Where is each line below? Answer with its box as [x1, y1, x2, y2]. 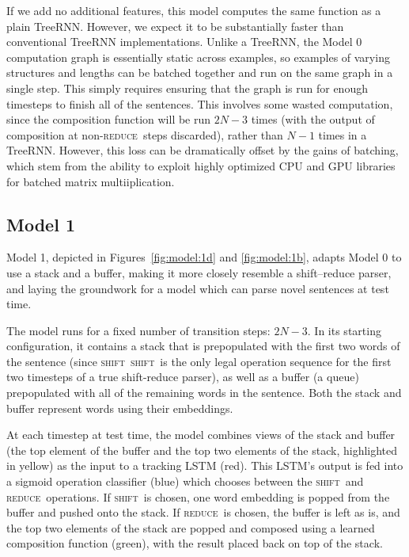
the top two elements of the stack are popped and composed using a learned [6, 519, 375, 536]
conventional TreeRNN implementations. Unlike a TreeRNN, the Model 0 [6, 33, 362, 50]
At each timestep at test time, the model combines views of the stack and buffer [6, 426, 396, 443]
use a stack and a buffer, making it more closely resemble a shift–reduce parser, [6, 264, 392, 280]
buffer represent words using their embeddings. [6, 399, 233, 416]
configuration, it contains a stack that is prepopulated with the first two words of [6, 338, 400, 354]
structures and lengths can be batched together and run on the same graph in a [6, 64, 393, 81]
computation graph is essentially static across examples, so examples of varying [6, 48, 390, 65]
